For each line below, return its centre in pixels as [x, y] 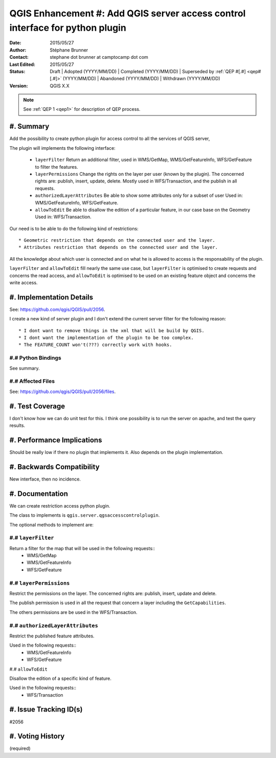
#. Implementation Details [51, 297]
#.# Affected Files [32, 381]
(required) [20, 748]
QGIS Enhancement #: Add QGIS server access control [128, 13]
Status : [17, 71]
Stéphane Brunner [69, 50]
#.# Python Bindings [35, 358]
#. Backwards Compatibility [54, 467]
